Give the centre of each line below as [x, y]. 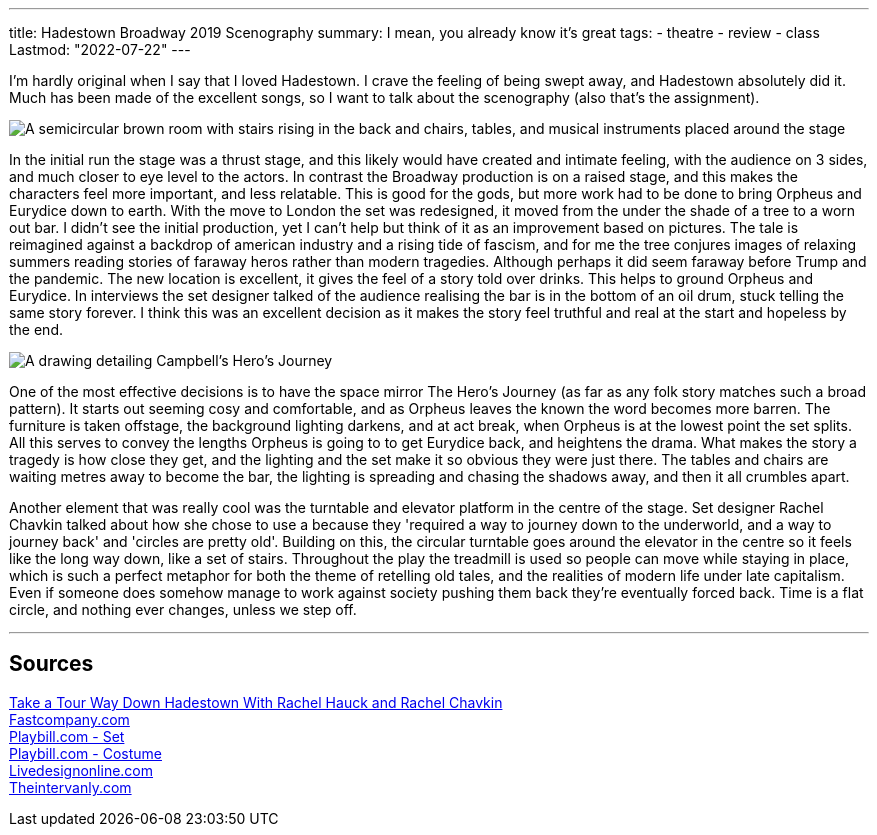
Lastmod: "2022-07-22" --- [100, 49]
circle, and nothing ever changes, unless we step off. [183, 609]
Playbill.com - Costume [85, 753]
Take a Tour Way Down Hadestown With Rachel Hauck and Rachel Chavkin [256, 702]
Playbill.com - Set [67, 736]
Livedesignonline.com [81, 770]
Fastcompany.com [69, 719]
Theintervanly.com [70, 787]
